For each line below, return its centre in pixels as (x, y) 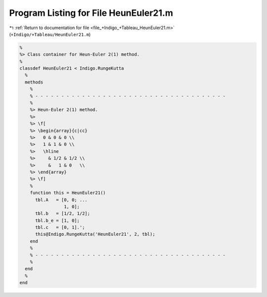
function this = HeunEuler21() (68, 193)
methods (34, 82)
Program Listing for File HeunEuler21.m (91, 13)
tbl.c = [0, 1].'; (60, 228)
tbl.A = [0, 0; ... (61, 200)
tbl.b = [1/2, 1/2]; (63, 213)
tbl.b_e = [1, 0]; (58, 220)
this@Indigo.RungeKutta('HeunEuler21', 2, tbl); (95, 234)
